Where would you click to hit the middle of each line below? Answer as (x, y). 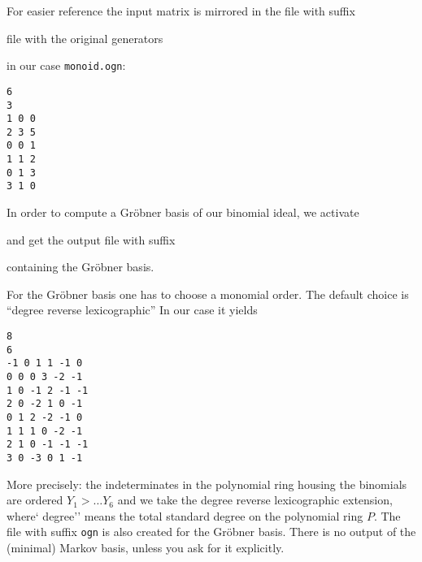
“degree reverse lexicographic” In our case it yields (132, 310)
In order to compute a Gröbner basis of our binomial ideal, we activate (183, 212)
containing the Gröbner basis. (80, 267)
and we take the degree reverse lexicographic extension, (255, 500)
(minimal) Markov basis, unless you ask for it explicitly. (146, 548)
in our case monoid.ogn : (66, 65)
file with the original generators (85, 38)
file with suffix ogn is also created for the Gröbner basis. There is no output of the (211, 532)
